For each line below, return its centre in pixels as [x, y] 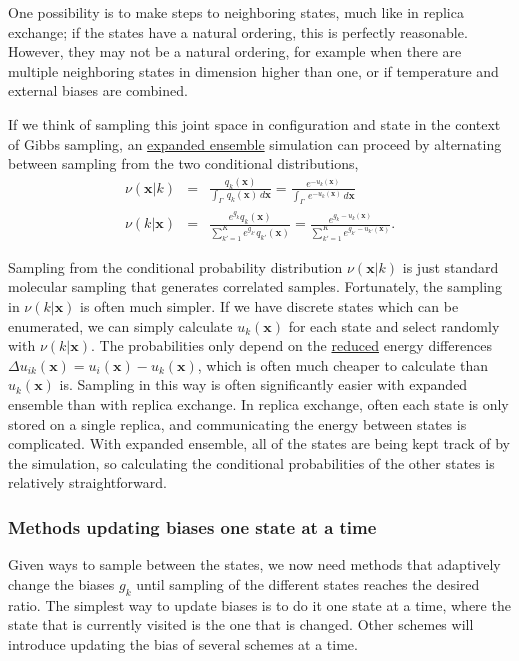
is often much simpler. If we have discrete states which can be [269, 306]
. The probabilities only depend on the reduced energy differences [291, 345]
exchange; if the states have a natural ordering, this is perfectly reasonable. [238, 31]
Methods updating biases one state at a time [192, 526]
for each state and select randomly [394, 325]
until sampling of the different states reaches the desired [308, 583]
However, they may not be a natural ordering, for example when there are [235, 51]
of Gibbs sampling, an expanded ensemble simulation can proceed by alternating [255, 143]
